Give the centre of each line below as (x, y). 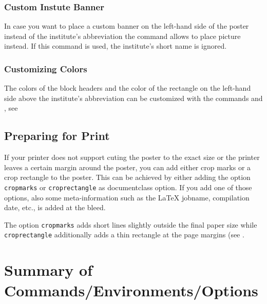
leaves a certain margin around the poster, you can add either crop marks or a (128, 167)
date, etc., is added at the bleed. (55, 207)
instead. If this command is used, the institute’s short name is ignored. (116, 46)
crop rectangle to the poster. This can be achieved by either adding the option (127, 177)
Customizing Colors (46, 68)
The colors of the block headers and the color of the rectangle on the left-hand (128, 88)
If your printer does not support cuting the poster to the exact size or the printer (132, 157)
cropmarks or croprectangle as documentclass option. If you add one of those (128, 187)
